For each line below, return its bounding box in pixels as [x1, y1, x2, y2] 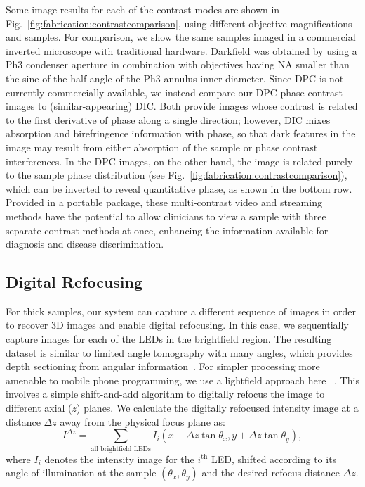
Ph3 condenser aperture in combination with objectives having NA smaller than [6, 57, 350, 72]
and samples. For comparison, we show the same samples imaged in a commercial [6, 30, 356, 44]
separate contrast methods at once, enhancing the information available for [6, 222, 328, 237]
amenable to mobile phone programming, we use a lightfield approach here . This [6, 372, 359, 387]
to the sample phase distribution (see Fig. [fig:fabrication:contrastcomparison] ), [6, 167, 347, 182]
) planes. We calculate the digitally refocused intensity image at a [77, 400, 359, 415]
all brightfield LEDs [91, 445, 151, 453]
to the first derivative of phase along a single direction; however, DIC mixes [6, 112, 331, 127]
